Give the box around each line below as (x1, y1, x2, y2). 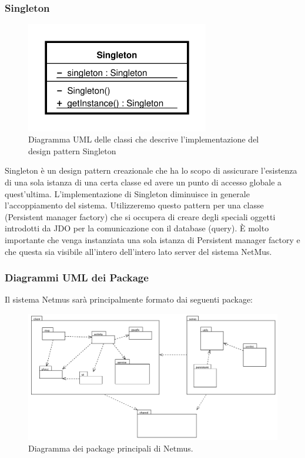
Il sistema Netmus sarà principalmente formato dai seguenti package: (5, 293, 253, 306)
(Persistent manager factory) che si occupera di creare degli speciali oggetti (5, 210, 276, 223)
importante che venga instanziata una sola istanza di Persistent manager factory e (5, 233, 300, 245)
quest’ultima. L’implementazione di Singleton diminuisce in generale (5, 187, 250, 200)
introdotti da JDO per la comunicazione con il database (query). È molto (5, 222, 269, 234)
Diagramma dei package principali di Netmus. (28, 442, 193, 454)
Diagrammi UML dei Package (5, 270, 149, 285)
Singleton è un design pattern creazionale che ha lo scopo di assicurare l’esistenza (5, 164, 297, 177)
